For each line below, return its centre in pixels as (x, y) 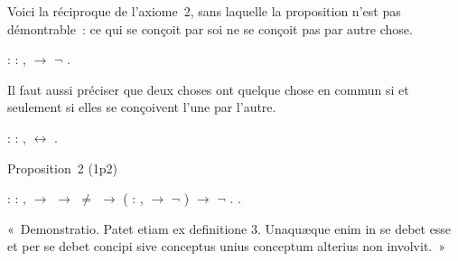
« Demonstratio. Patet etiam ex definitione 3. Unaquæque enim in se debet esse (229, 228)
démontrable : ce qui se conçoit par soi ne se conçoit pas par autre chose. (210, 28)
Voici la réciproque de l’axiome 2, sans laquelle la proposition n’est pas (204, 11)
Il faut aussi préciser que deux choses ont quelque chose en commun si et (208, 89)
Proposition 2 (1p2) (63, 168)
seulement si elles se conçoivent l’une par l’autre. (142, 107)
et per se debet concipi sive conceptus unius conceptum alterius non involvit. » (227, 246)
